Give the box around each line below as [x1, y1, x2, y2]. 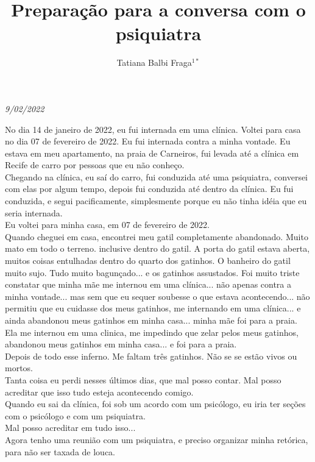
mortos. [5, 361, 34, 374]
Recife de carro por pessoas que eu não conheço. [5, 158, 185, 171]
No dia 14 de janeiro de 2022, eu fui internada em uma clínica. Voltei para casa [5, 123, 301, 135]
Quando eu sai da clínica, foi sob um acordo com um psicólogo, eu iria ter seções [5, 397, 306, 410]
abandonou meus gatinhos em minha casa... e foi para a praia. [5, 338, 237, 350]
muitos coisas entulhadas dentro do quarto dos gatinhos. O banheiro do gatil [5, 254, 291, 267]
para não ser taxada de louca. [5, 445, 115, 458]
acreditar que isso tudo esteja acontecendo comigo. [5, 385, 194, 398]
